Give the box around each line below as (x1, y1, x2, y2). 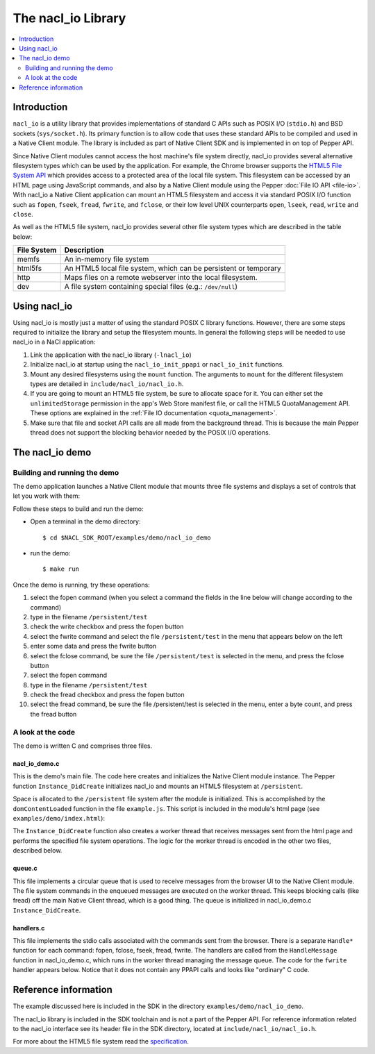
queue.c (12, 864, 37, 873)
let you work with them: (12, 492, 80, 500)
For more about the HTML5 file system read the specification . (12, 1037, 189, 1046)
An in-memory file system (64, 254, 149, 264)
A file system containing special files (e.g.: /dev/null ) (64, 282, 238, 292)
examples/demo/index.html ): (12, 814, 106, 822)
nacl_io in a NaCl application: (12, 337, 96, 346)
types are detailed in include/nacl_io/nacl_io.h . (30, 379, 184, 388)
